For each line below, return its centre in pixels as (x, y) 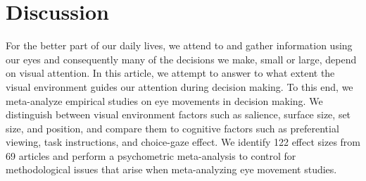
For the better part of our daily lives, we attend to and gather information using (179, 45)
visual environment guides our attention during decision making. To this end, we (179, 86)
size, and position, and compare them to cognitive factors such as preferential (172, 128)
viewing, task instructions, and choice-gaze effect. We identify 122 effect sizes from (183, 142)
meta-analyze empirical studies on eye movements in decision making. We (164, 100)
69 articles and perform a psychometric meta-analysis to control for (151, 155)
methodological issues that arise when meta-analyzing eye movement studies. (171, 169)
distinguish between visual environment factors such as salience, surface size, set (178, 114)
